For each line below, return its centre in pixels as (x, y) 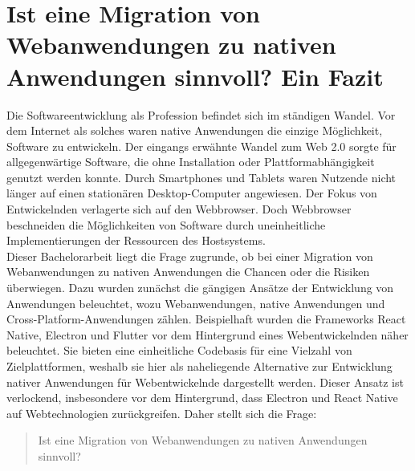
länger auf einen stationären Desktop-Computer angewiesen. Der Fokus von (192, 193)
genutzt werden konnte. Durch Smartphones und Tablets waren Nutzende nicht (201, 177)
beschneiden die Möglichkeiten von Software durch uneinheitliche (166, 224)
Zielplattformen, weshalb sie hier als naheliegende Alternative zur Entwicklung (199, 366)
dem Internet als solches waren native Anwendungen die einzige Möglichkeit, (195, 130)
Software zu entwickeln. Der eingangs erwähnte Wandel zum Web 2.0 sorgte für (201, 146)
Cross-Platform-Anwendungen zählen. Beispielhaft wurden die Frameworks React (206, 319)
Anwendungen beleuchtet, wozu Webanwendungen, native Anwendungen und (196, 303)
